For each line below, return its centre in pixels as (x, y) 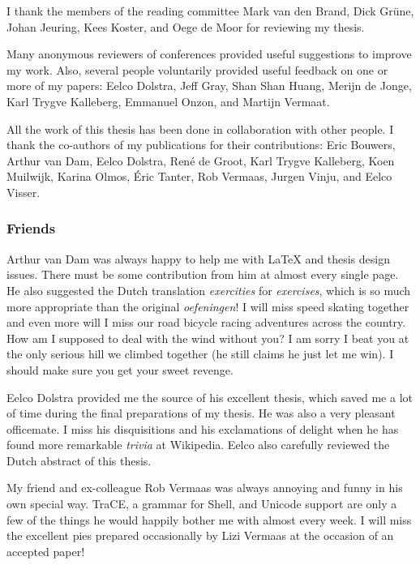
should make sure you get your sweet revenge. (120, 369)
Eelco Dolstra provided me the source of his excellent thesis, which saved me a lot (210, 397)
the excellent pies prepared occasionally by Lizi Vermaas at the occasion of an (200, 535)
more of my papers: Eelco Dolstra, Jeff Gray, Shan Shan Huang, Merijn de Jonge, (209, 86)
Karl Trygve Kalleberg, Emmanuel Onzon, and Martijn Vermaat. (168, 101)
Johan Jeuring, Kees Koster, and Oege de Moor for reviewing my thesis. (186, 26)
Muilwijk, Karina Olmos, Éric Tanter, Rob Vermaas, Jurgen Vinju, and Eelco (199, 176)
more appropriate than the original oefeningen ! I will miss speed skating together (208, 306)
